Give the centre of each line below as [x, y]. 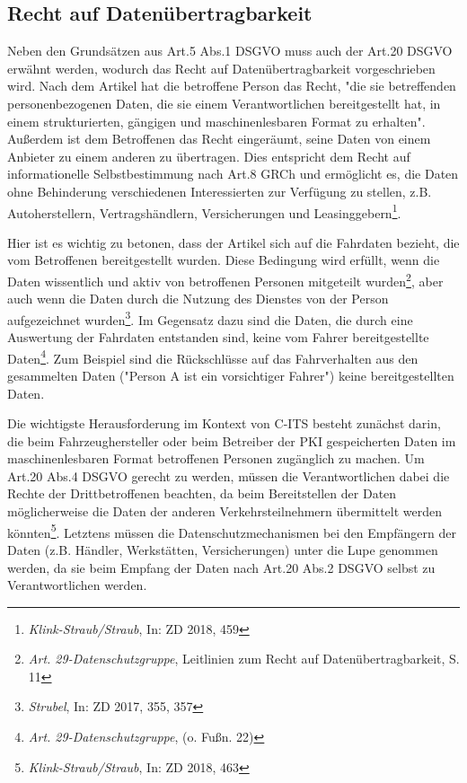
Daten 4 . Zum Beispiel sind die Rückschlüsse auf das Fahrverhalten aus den [213, 356]
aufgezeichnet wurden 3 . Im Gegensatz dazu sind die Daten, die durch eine [210, 318]
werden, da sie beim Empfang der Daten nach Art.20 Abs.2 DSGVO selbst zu [221, 567]
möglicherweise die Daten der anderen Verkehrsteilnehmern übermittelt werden [225, 511]
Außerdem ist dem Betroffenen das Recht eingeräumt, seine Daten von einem [219, 139]
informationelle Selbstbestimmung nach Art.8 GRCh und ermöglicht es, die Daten [233, 174]
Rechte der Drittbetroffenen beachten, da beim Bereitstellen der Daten [202, 493]
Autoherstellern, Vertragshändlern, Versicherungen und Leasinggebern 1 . [204, 211]
